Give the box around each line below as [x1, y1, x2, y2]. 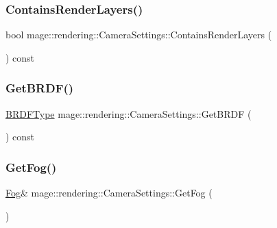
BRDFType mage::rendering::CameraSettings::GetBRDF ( [5, 106, 252, 121]
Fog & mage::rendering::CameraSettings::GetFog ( [5, 186, 213, 200]
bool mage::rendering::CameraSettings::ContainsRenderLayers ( [5, 27, 272, 42]
